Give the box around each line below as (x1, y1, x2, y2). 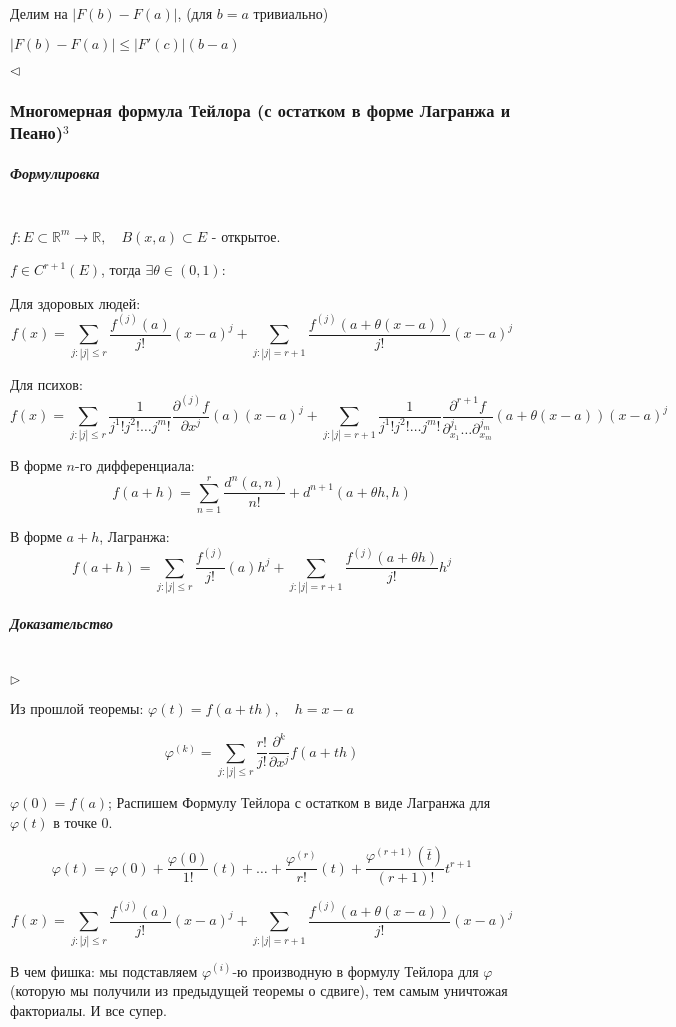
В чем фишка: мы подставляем (10, 960, 198, 981)
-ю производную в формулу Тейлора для (232, 960, 479, 981)
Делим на (10, 3, 68, 23)
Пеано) (10, 120, 64, 145)
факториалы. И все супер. (10, 999, 167, 1020)
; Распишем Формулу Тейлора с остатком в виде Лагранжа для (108, 792, 491, 813)
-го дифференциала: (75, 455, 195, 476)
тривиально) (253, 3, 329, 23)
